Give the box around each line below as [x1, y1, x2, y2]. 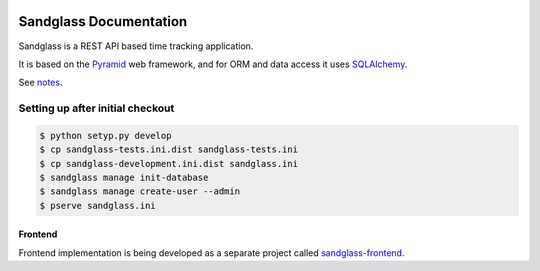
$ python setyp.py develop [39, 130, 172, 141]
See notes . [18, 76, 63, 89]
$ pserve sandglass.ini [39, 200, 157, 211]
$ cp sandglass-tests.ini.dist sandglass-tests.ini [39, 144, 299, 155]
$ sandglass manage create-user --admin [39, 186, 240, 197]
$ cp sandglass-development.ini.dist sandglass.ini [39, 158, 299, 169]
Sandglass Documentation [18, 13, 188, 30]
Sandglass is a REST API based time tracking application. [18, 40, 254, 52]
